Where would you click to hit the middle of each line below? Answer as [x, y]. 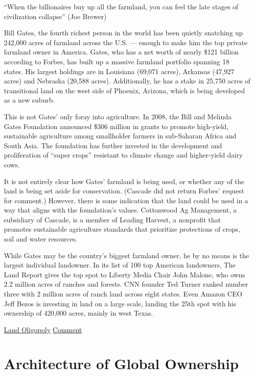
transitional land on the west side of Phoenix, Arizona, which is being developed [125, 90]
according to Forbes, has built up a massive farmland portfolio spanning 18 [117, 61]
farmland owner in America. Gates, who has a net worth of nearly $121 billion [121, 52]
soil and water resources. [41, 239]
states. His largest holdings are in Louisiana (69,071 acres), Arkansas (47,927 [119, 71]
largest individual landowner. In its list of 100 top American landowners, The [120, 265]
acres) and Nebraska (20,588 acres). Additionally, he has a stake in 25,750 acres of [127, 81]
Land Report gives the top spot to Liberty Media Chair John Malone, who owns [125, 274]
